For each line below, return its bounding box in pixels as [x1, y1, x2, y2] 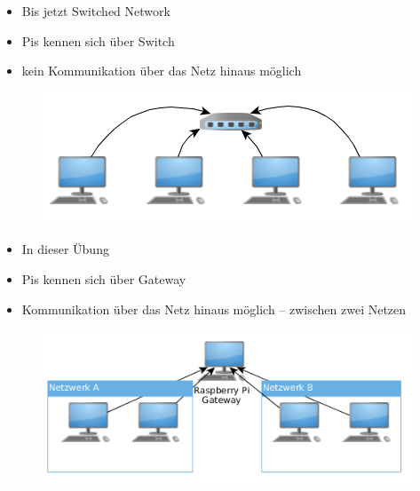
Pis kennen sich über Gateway [21, 269, 186, 288]
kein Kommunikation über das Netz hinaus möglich [21, 61, 302, 80]
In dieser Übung [21, 240, 109, 258]
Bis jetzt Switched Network [21, 2, 170, 20]
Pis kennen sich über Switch [21, 31, 175, 50]
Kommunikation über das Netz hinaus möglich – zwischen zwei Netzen [21, 299, 407, 318]
